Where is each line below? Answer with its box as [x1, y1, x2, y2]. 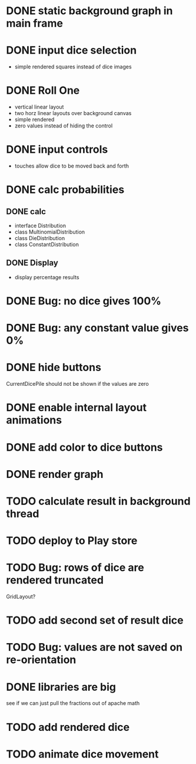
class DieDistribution [14, 235, 65, 241]
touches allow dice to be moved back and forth [14, 162, 129, 169]
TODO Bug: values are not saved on [6, 641, 183, 654]
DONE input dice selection [6, 44, 137, 57]
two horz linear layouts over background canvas [14, 110, 132, 117]
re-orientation [6, 653, 77, 667]
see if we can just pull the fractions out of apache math [6, 700, 140, 707]
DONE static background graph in [6, 4, 173, 18]
